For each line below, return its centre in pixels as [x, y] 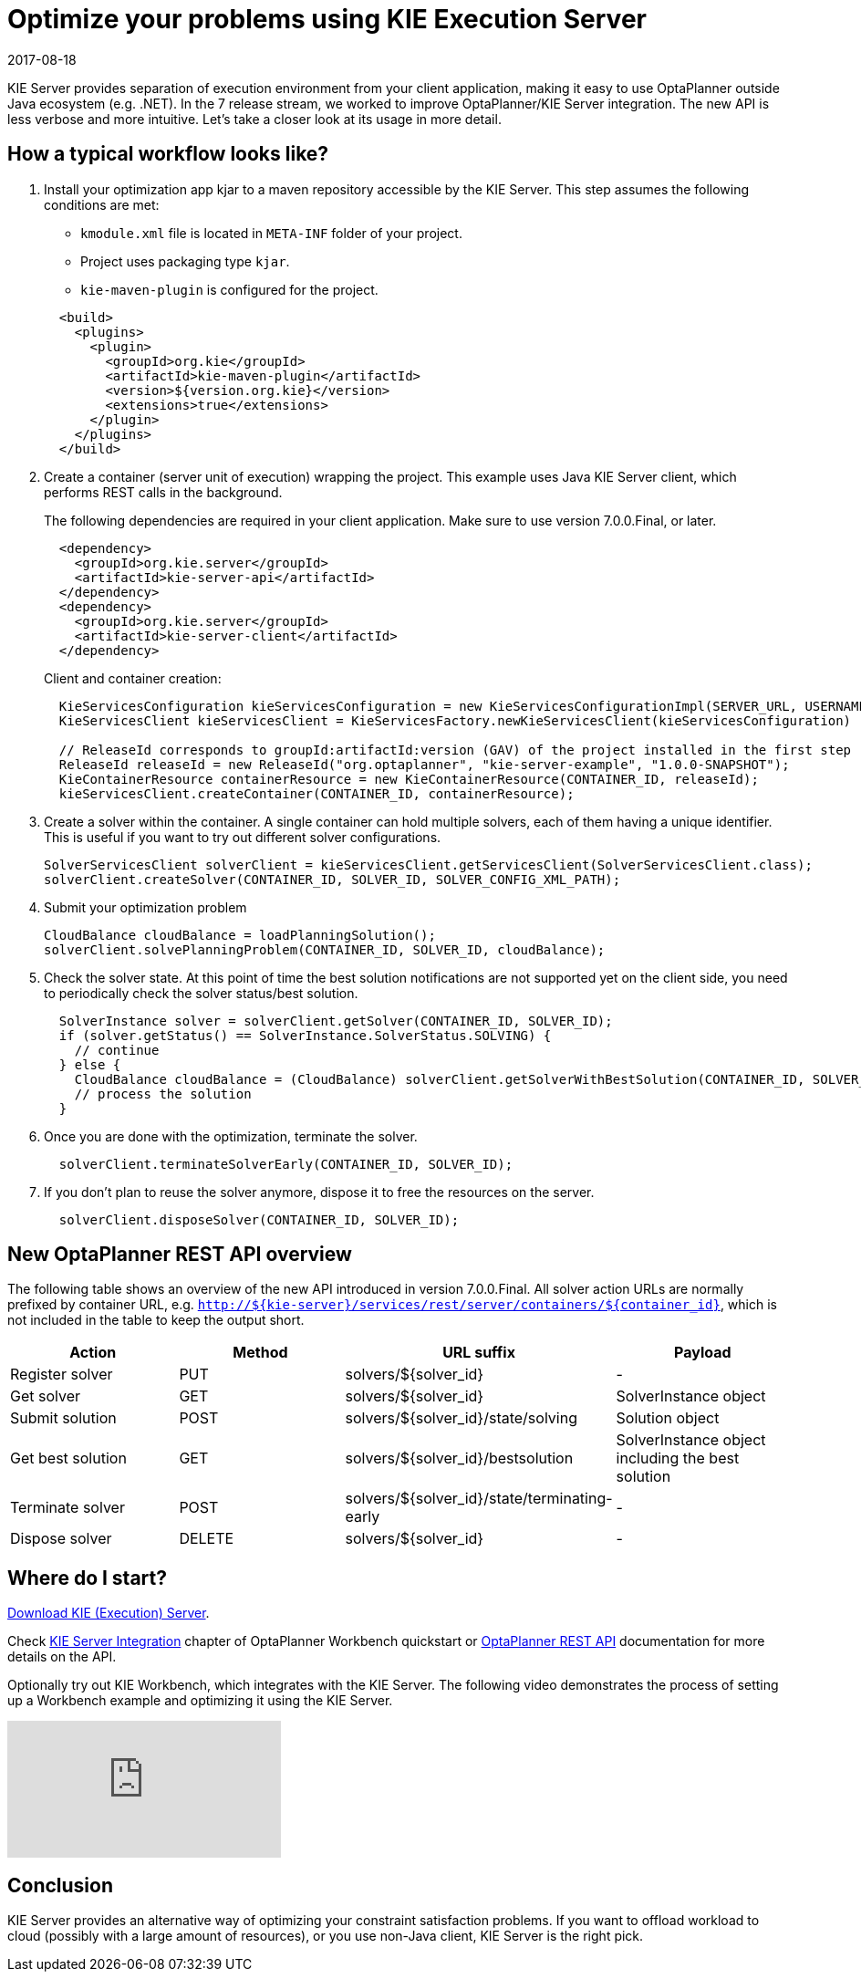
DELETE [207, 1539]
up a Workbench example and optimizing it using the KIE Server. [200, 1701]
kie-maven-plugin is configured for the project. [229, 289]
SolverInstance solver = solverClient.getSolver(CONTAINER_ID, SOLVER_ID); [336, 1021]
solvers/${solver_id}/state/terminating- [479, 1499]
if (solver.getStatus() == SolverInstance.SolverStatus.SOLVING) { [305, 1035]
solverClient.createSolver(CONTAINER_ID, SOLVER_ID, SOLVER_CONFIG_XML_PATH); [332, 879]
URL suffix [479, 1353]
